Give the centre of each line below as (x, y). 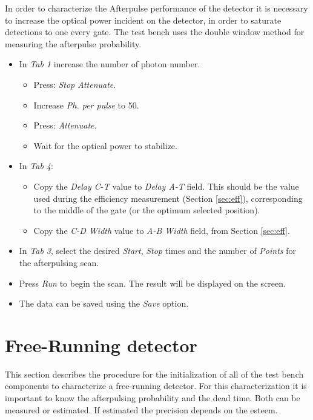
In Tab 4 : (36, 166)
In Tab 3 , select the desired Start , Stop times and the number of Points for (157, 251)
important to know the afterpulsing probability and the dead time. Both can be (153, 398)
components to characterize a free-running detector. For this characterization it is (156, 386)
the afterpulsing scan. (59, 262)
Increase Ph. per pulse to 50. (86, 105)
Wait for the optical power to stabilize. (105, 145)
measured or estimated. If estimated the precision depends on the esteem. (141, 409)
